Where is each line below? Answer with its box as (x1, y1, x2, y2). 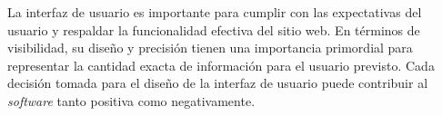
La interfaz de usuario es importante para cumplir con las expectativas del (7, 3, 422, 21)
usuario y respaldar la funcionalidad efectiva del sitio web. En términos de (7, 20, 420, 39)
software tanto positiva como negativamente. (7, 91, 256, 110)
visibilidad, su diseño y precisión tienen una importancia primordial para (7, 38, 413, 57)
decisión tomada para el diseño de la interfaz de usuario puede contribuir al (7, 73, 428, 92)
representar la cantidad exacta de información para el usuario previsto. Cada (7, 55, 435, 74)
